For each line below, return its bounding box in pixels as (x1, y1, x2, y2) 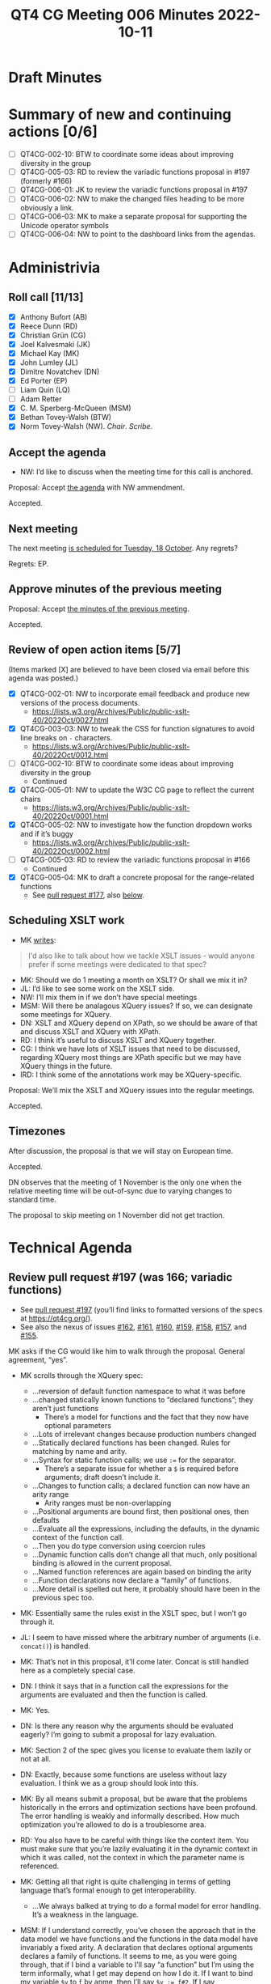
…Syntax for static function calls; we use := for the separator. (31, 1455, 236, 1465)
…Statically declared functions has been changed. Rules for (31, 1438, 231, 1448)
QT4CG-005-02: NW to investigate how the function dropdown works (19, 820, 252, 829)
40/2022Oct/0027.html (31, 714, 109, 725)
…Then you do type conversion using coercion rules (31, 1541, 206, 1550)
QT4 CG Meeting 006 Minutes (10, 6, 215, 24)
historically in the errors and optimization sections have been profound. (19, 1802, 258, 1812)
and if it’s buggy (19, 829, 74, 838)
